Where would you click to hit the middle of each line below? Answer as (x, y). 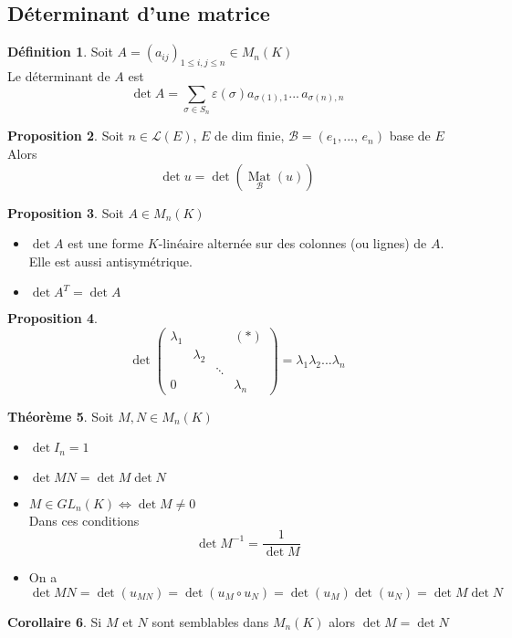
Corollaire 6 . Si (55, 621)
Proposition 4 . (52, 318)
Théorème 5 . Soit (61, 416)
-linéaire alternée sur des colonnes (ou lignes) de (293, 243)
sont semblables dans (210, 621)
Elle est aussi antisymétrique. (110, 261)
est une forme (106, 243)
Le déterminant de (59, 76)
